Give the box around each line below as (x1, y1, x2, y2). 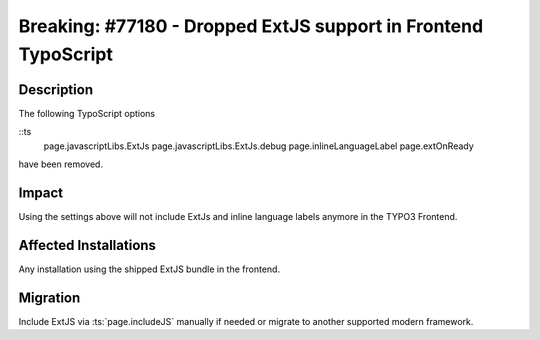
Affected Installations (18, 236, 157, 254)
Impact (18, 184, 64, 201)
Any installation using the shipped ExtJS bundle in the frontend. (18, 263, 280, 275)
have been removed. (18, 158, 104, 170)
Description (18, 81, 94, 98)
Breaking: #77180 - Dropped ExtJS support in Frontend (18, 15, 484, 37)
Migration (18, 289, 81, 306)
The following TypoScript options (18, 107, 156, 119)
